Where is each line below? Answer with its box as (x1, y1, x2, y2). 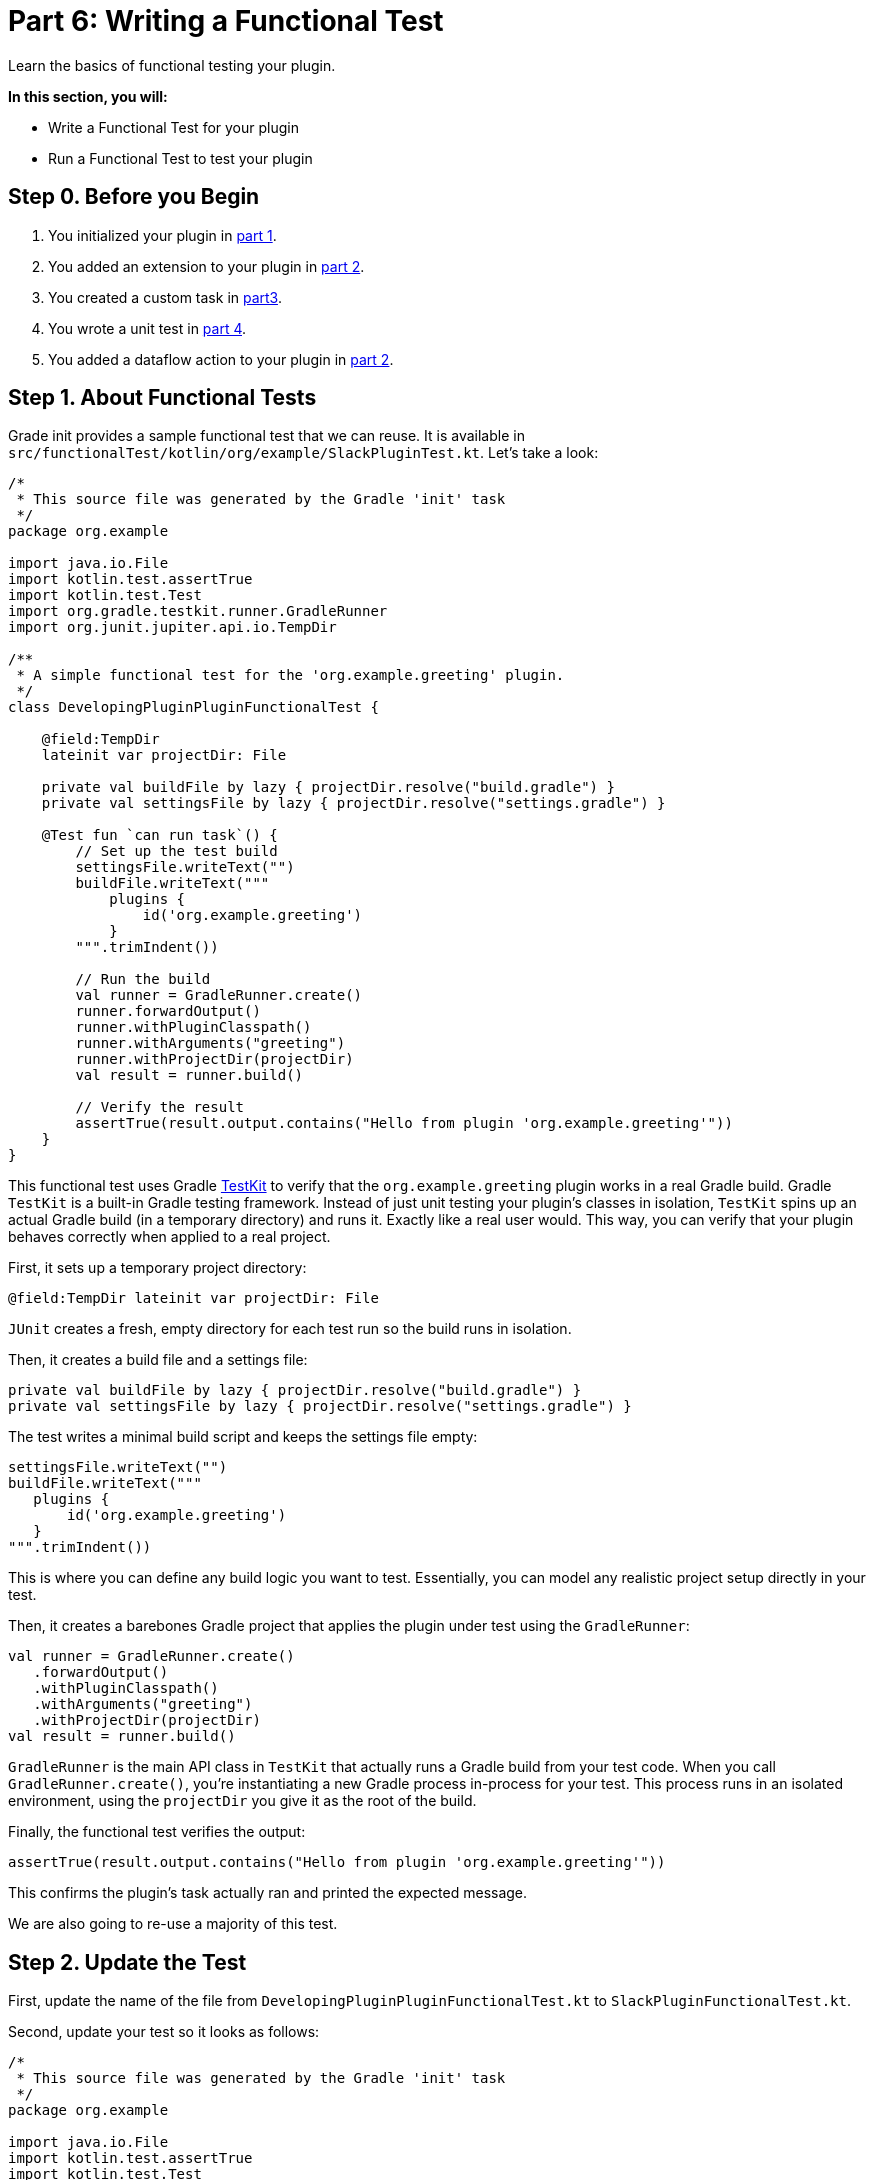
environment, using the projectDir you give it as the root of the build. (8, 1792, 477, 1810)
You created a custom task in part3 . (48, 288, 283, 306)
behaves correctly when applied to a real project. (8, 1228, 331, 1246)
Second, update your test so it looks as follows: (8, 2023, 320, 2041)
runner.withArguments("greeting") (75, 1035, 346, 1052)
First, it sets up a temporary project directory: (8, 1259, 307, 1277)
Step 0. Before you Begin (8, 184, 260, 210)
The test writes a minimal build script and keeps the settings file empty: (8, 1428, 478, 1446)
